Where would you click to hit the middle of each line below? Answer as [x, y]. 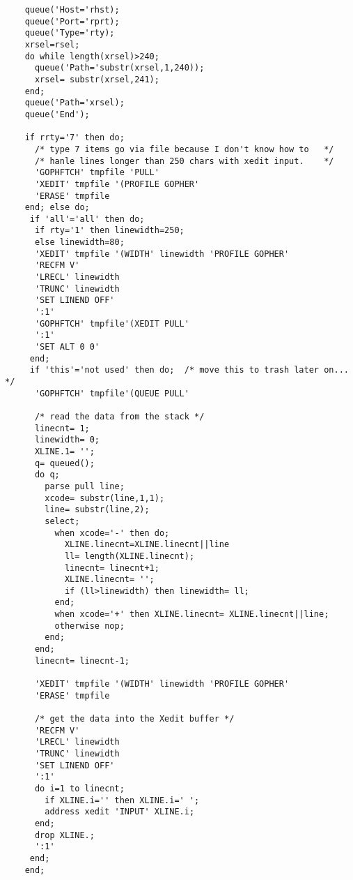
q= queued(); [64, 463]
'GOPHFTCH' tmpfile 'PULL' [97, 173]
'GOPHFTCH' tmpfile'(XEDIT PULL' [112, 323]
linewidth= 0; [67, 440]
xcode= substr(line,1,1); [105, 498]
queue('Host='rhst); [72, 10]
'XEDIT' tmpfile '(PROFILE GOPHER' [117, 184]
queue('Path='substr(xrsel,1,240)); [119, 68]
